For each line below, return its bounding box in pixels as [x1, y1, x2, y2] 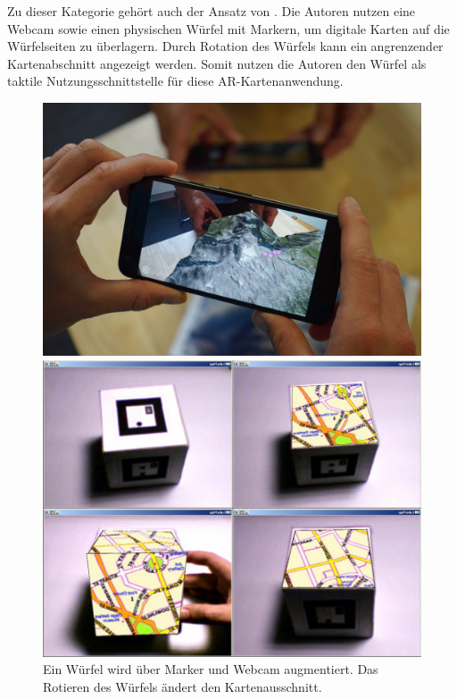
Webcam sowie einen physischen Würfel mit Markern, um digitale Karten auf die [7, 19, 450, 38]
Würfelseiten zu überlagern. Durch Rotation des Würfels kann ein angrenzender [7, 37, 444, 55]
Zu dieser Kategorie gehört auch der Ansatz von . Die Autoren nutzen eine [7, 2, 416, 20]
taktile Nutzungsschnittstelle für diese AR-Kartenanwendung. [7, 72, 344, 90]
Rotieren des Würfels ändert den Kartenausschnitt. [43, 677, 322, 695]
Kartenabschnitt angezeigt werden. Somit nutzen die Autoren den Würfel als [7, 54, 427, 72]
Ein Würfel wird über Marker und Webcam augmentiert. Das [43, 660, 378, 678]
